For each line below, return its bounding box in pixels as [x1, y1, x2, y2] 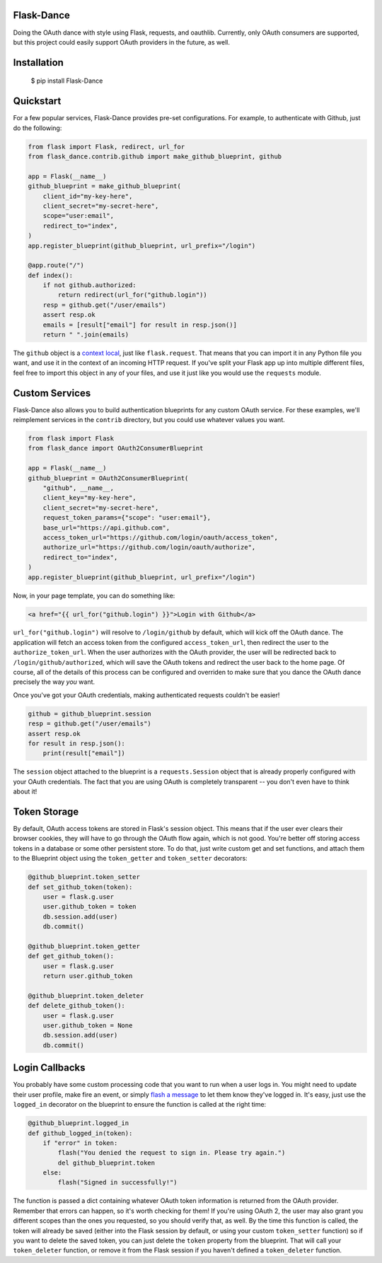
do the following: [13, 124, 62, 132]
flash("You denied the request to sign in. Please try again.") [57, 1149, 286, 1157]
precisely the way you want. [13, 677, 95, 686]
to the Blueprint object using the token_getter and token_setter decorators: [13, 854, 248, 863]
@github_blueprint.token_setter [28, 873, 141, 881]
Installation [13, 57, 64, 69]
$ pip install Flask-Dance [30, 76, 103, 85]
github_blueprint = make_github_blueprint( [28, 182, 182, 190]
